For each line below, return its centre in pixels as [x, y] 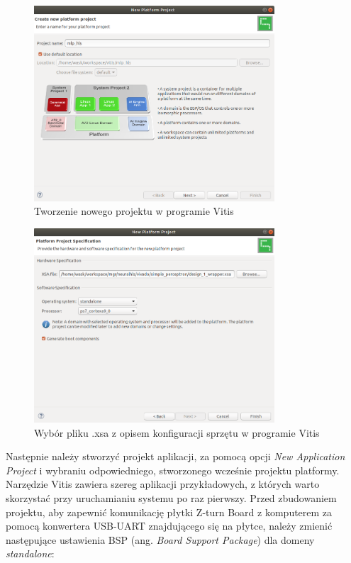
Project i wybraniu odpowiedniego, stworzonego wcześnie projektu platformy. [173, 470]
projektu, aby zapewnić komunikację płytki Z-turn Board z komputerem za [169, 512]
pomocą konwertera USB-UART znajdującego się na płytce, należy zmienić [169, 526]
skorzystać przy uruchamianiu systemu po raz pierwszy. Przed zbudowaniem [171, 497]
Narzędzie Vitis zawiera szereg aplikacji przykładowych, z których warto [163, 484]
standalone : [30, 553]
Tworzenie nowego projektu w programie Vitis [134, 211]
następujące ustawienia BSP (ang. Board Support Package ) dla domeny [160, 539]
